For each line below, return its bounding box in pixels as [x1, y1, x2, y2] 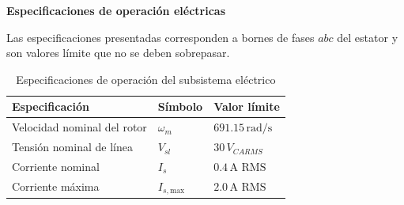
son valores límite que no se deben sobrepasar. [6, 44, 230, 61]
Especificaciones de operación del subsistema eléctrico [16, 70, 276, 87]
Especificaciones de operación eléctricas [6, 2, 225, 18]
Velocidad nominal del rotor [12, 119, 147, 135]
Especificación [12, 98, 89, 115]
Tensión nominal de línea [12, 139, 133, 155]
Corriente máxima [12, 178, 100, 195]
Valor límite [213, 98, 280, 115]
